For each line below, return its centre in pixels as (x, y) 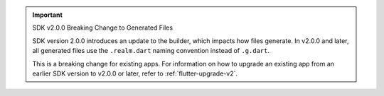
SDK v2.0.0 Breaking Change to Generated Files (103, 28)
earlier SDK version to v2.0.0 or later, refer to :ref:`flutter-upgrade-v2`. (135, 73)
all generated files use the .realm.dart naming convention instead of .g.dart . (151, 51)
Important (48, 15)
